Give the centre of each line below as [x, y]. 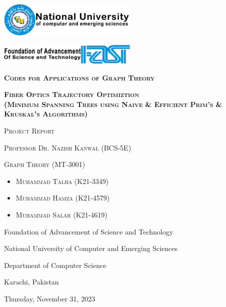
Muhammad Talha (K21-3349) [62, 181]
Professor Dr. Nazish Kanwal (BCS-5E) [68, 147]
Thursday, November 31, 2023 [50, 298]
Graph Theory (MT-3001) [45, 164]
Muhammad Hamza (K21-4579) [63, 198]
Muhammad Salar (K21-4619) [61, 214]
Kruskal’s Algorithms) [46, 114]
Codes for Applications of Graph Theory [79, 77]
